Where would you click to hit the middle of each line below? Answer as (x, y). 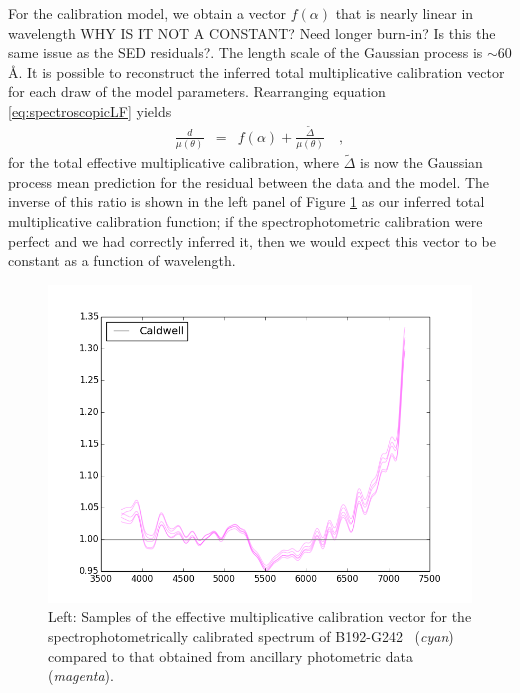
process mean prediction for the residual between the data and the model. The (249, 181)
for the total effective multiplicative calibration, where (174, 162)
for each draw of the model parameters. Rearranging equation (197, 91)
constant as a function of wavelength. (122, 260)
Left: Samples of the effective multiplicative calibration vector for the (260, 616)
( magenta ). (81, 675)
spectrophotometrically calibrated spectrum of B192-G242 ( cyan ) (251, 635)
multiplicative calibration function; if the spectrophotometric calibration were (245, 220)
